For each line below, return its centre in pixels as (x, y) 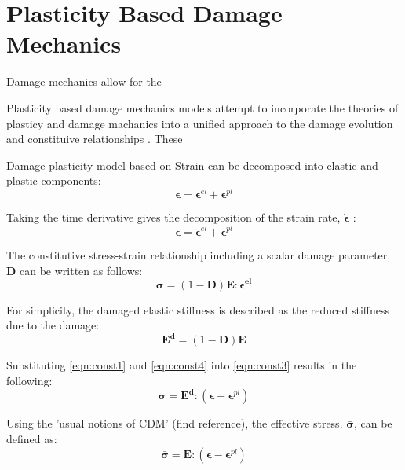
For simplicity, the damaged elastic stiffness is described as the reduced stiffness (198, 309)
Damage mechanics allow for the (84, 81)
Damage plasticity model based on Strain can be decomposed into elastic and (192, 165)
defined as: (32, 439)
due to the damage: (53, 325)
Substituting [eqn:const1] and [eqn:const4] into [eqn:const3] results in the (182, 365)
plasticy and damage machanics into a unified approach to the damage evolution (200, 123)
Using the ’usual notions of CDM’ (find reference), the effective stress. (175, 423)
